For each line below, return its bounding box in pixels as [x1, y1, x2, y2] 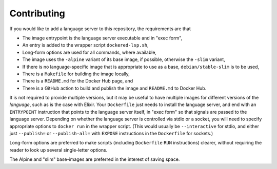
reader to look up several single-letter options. [9, 146, 108, 153]
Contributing [9, 8, 65, 19]
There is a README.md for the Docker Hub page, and [22, 78, 133, 84]
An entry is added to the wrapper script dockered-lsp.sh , [22, 42, 149, 48]
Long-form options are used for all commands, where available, [22, 49, 156, 55]
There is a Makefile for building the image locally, [22, 71, 130, 77]
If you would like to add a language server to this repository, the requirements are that [9, 26, 191, 32]
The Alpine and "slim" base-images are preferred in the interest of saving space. [9, 156, 180, 162]
